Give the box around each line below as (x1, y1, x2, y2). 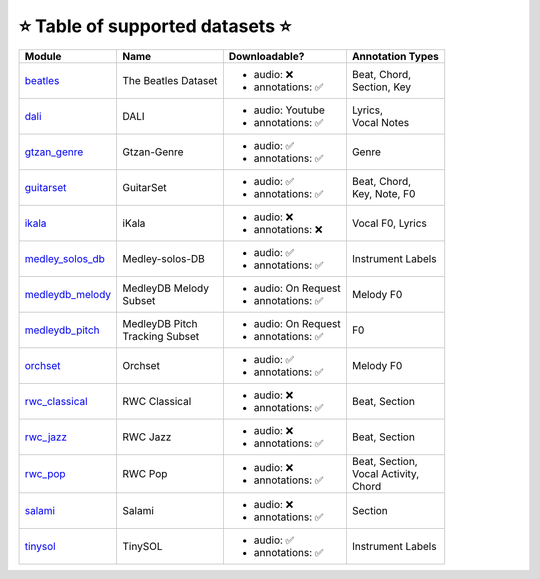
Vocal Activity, (351, 466, 420, 480)
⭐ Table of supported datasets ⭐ (18, 15, 292, 37)
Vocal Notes (351, 115, 410, 129)
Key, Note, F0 (351, 186, 416, 200)
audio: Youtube (253, 103, 325, 117)
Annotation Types (351, 49, 439, 63)
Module (24, 49, 62, 63)
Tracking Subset (122, 329, 200, 343)
